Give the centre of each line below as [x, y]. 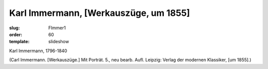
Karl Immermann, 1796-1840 [38, 51]
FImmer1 [57, 28]
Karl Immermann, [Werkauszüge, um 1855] [100, 13]
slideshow [59, 42]
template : [19, 42]
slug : [14, 28]
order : [16, 34]
